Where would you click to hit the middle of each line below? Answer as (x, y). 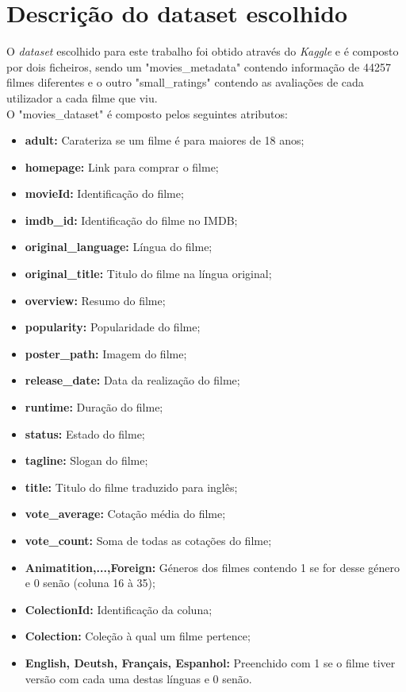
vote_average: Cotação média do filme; (125, 514)
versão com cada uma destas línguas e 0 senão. (138, 678)
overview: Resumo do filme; (95, 300)
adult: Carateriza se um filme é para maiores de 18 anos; (165, 140)
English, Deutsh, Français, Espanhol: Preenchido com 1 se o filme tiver (210, 662)
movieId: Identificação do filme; (104, 193)
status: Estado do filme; (85, 433)
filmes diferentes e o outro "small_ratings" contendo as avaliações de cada (185, 82)
